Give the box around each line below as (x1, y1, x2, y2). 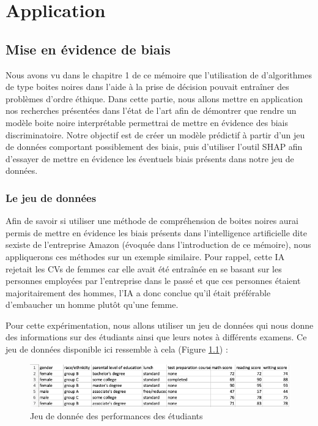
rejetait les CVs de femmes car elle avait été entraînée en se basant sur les (6, 262, 282, 275)
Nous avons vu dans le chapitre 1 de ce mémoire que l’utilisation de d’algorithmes (6, 68, 312, 81)
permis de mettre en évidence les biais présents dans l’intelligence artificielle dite (6, 226, 307, 239)
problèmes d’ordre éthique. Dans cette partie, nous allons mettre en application (6, 92, 303, 105)
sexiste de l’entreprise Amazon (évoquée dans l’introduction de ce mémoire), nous (6, 238, 311, 251)
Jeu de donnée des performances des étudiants (30, 409, 203, 422)
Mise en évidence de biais (6, 39, 171, 58)
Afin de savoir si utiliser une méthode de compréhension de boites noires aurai (6, 214, 298, 227)
